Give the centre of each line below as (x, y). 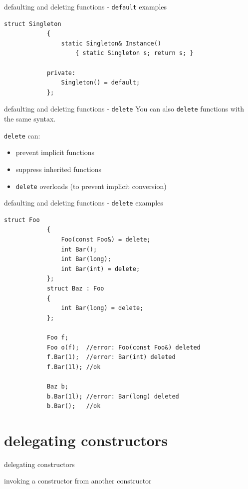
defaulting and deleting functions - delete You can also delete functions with (124, 109)
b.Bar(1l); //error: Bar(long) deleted (113, 396)
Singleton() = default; (101, 83)
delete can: (22, 135)
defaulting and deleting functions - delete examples (84, 203)
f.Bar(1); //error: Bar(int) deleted (111, 357)
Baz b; (57, 386)
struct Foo (22, 220)
